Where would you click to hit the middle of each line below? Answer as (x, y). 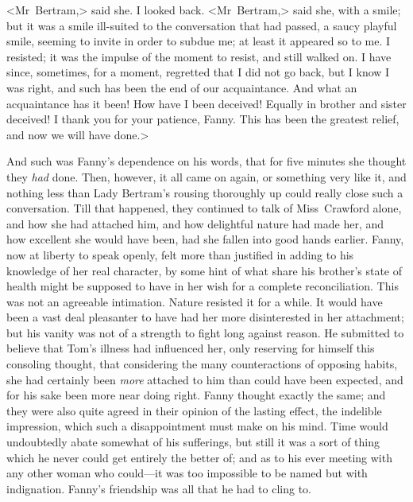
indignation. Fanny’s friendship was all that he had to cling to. (159, 488)
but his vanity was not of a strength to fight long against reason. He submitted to (205, 332)
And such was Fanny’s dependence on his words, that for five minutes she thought (206, 161)
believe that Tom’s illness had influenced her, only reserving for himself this (191, 348)
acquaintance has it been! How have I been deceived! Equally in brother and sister (206, 103)
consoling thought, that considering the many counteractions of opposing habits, (202, 364)
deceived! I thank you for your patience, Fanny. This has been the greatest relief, (203, 119)
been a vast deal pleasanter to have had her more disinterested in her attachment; (205, 317)
